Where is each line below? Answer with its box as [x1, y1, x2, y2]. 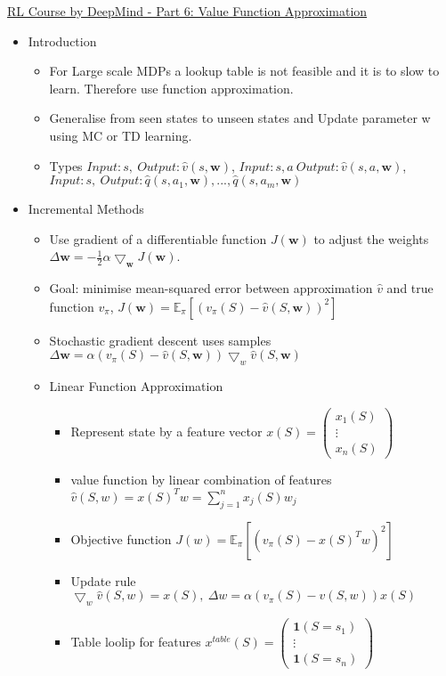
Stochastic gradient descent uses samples [49, 330, 272, 349]
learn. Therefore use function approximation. [49, 78, 294, 97]
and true [386, 279, 434, 297]
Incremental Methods [28, 200, 144, 218]
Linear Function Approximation [49, 377, 223, 395]
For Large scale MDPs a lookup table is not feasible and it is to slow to [49, 61, 440, 80]
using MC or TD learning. [49, 126, 192, 144]
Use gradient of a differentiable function [49, 229, 267, 248]
